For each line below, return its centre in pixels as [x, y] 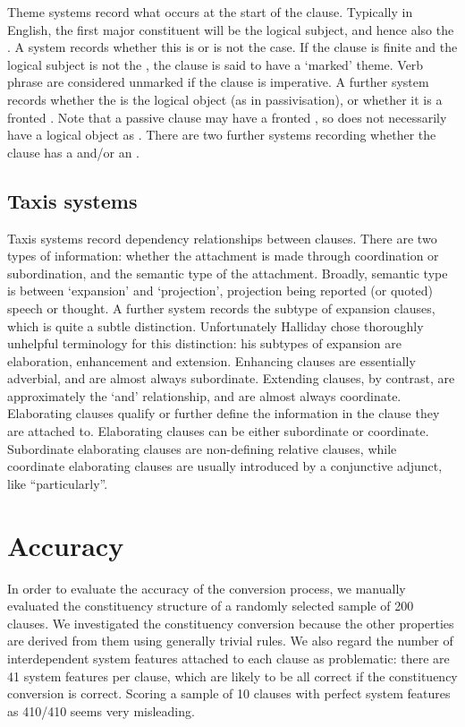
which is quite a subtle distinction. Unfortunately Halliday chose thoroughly [216, 325]
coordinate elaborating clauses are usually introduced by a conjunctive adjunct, [225, 466]
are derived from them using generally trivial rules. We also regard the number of [230, 641]
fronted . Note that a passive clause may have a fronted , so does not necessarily [227, 117]
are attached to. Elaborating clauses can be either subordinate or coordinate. [218, 431]
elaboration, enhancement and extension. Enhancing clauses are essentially [211, 360]
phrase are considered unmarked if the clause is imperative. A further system [218, 82]
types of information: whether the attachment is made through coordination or [223, 256]
